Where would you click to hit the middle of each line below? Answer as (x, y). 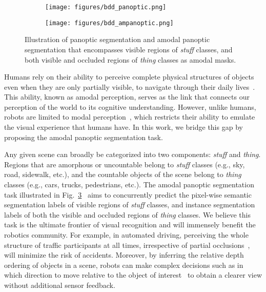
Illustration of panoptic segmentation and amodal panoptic (117, 39)
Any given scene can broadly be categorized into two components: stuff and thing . (132, 154)
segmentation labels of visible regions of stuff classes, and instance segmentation (130, 205)
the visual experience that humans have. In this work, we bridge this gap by (124, 127)
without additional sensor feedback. (60, 285)
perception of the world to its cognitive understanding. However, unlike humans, (130, 106)
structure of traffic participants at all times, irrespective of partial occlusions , (127, 245)
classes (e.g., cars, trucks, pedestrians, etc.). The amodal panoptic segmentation (129, 184)
